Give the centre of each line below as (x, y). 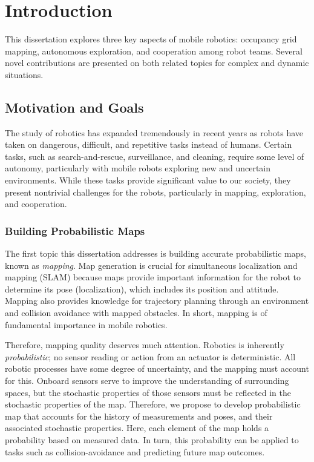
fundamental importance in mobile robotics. (86, 324)
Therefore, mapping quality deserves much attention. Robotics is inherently (145, 345)
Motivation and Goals (74, 107)
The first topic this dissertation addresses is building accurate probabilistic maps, (155, 253)
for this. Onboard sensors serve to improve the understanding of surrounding (147, 381)
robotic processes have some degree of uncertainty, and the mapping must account (157, 368)
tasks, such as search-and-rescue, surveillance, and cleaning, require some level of (155, 156)
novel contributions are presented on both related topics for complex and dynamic (157, 63)
